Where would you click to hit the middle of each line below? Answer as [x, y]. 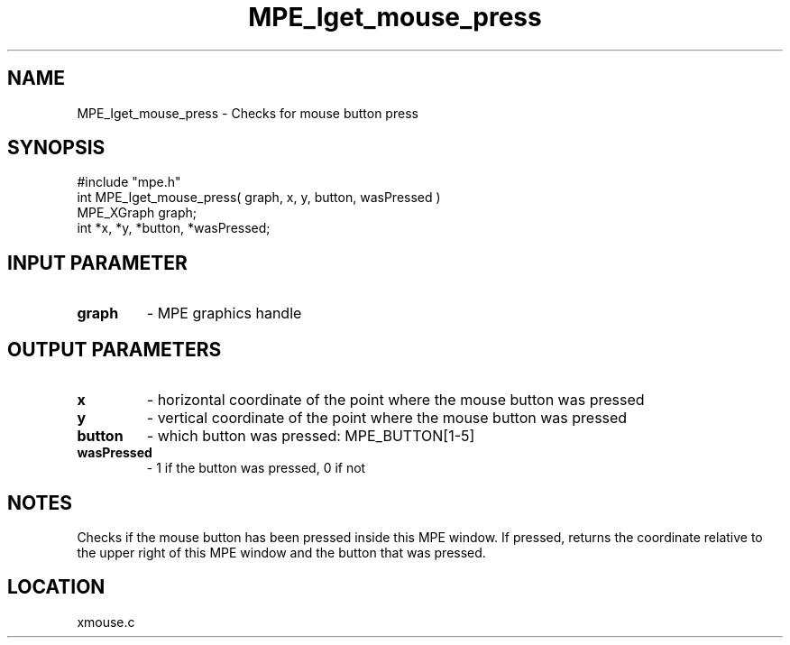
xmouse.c [106, 622]
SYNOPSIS [56, 148]
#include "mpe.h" [129, 182]
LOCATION [56, 587]
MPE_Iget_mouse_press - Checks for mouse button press [248, 113]
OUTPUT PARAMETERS [115, 349]
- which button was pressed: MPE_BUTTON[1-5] [311, 436]
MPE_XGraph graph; [137, 213]
